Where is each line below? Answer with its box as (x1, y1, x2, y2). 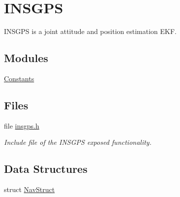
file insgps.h (4, 120, 39, 131)
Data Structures (4, 161, 88, 176)
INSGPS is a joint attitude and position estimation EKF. (4, 26, 177, 36)
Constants (4, 73, 34, 83)
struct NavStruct (4, 184, 55, 195)
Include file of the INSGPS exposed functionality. (4, 137, 151, 147)
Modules (4, 50, 48, 66)
